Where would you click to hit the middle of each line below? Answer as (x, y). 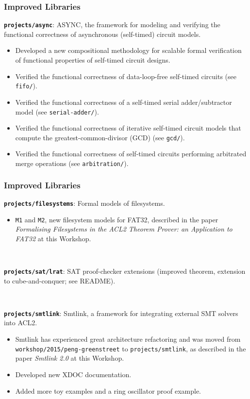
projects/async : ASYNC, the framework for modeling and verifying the (112, 25)
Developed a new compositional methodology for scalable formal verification (128, 50)
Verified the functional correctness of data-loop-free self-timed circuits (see (126, 76)
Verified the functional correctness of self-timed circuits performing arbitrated (131, 154)
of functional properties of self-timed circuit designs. (93, 60)
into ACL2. (21, 323)
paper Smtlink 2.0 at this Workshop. (70, 358)
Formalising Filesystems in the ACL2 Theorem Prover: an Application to (124, 229)
